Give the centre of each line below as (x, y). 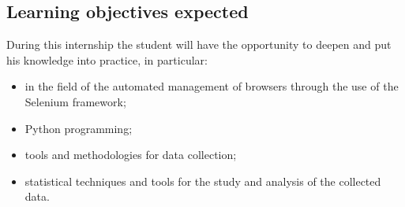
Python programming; (79, 128)
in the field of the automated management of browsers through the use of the (212, 86)
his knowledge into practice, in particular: (107, 59)
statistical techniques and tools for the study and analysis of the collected (203, 181)
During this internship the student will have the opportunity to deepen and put (199, 44)
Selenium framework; (75, 101)
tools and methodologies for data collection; (131, 155)
